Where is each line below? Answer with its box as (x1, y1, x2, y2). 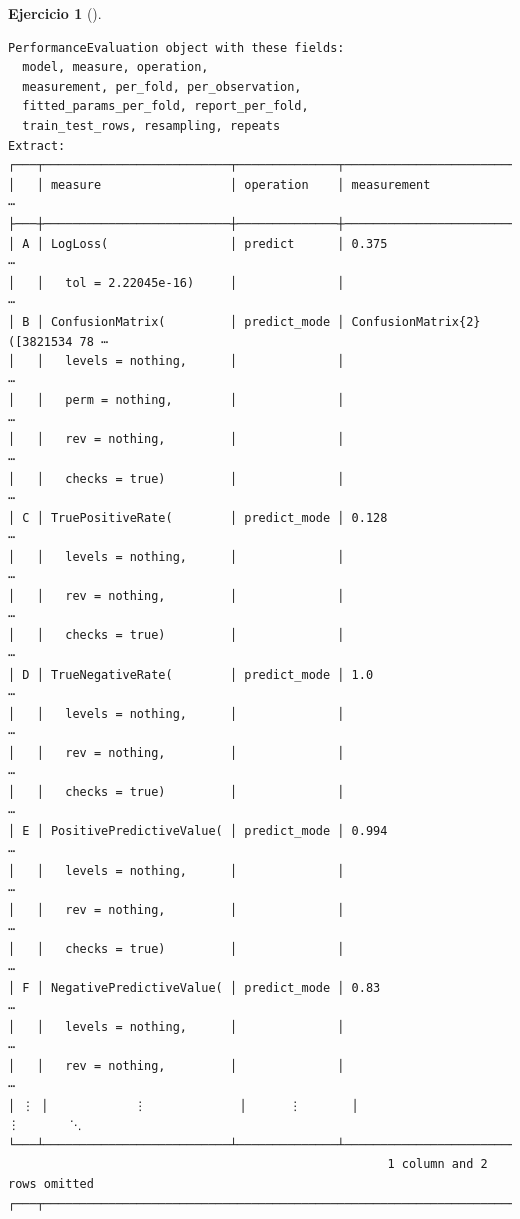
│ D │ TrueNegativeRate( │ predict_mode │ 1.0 (8, 667, 374, 682)
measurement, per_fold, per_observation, (22, 79, 302, 94)
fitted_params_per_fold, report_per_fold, (22, 99, 309, 114)
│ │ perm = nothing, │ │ (8, 393, 345, 408)
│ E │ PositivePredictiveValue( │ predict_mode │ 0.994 (8, 824, 388, 839)
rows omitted (8, 1177, 94, 1192)
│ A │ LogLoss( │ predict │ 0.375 (8, 236, 388, 251)
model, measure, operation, (22, 60, 209, 75)
